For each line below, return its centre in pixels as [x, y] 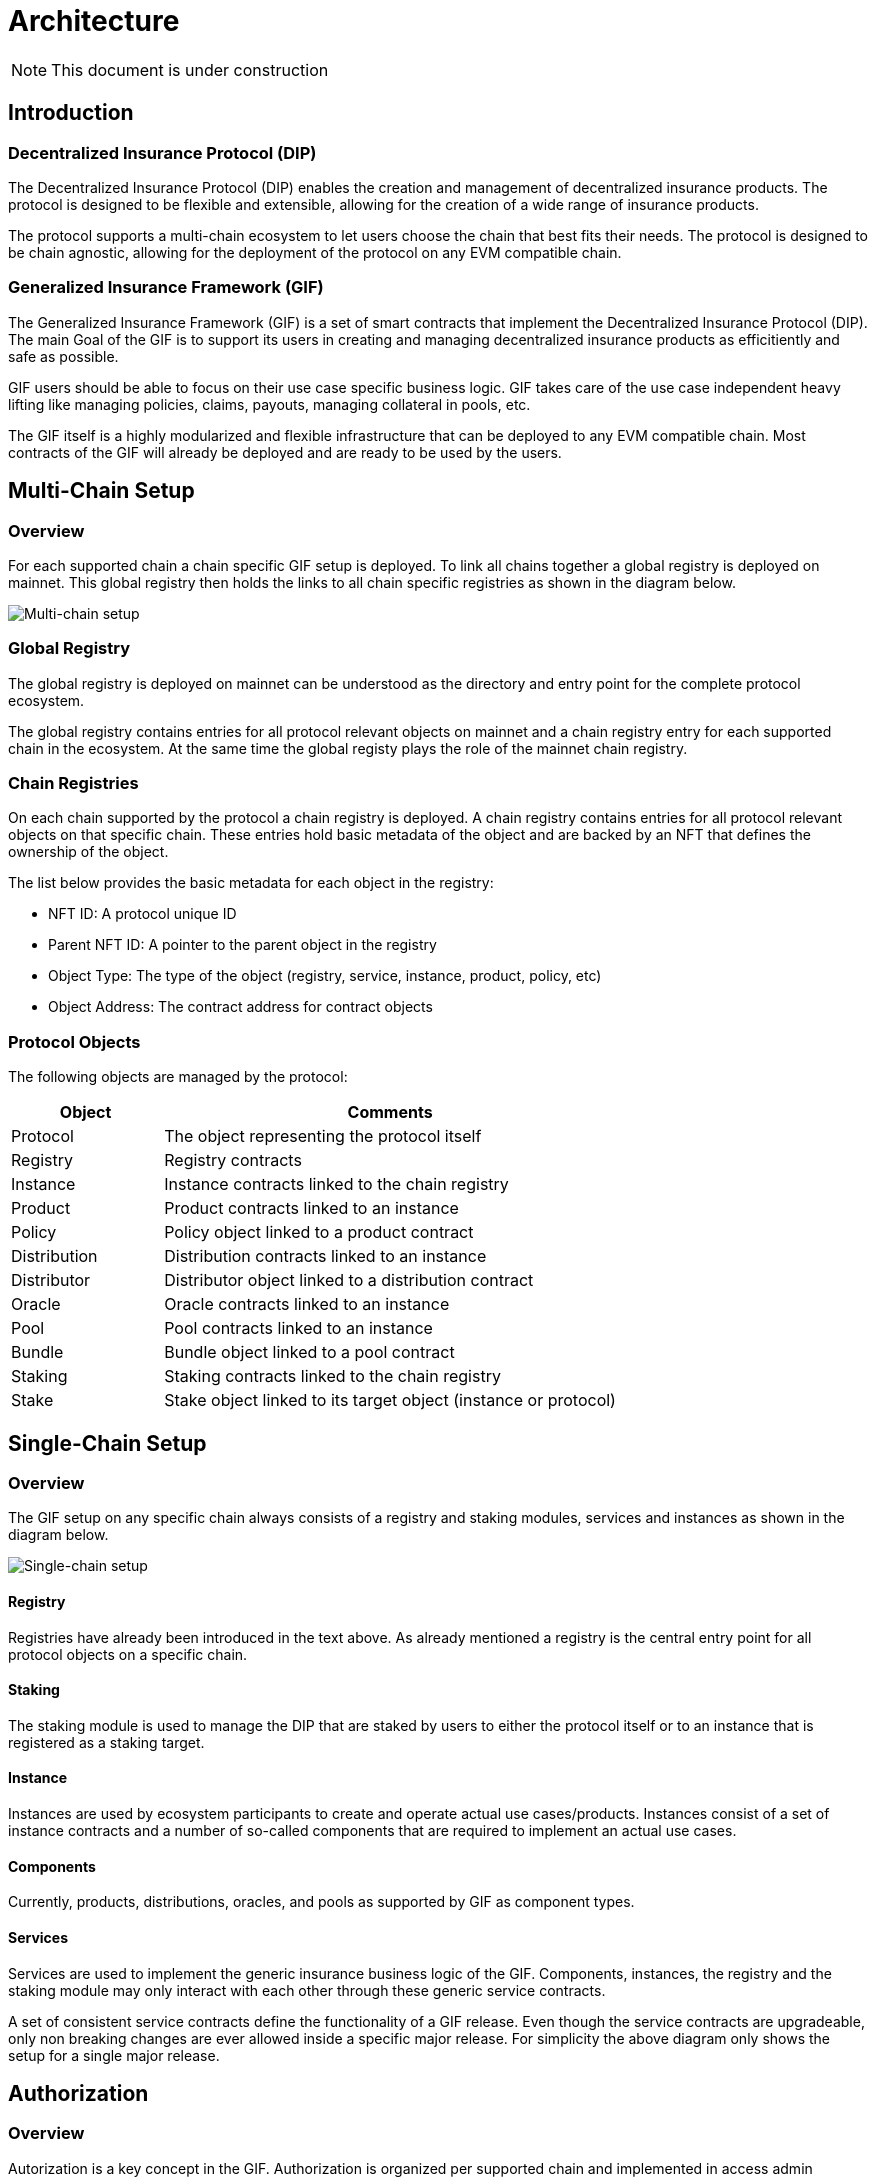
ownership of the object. [88, 852]
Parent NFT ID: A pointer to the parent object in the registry [242, 945]
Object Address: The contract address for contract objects [240, 1007]
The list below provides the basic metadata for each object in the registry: [251, 883]
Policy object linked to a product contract [319, 1232]
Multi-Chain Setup [101, 491]
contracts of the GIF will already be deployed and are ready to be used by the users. [285, 452]
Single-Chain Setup [107, 1443]
